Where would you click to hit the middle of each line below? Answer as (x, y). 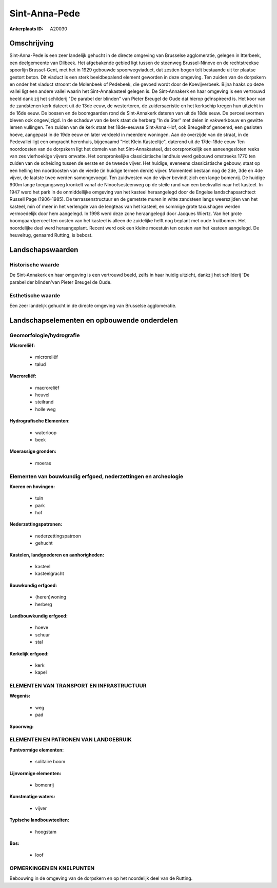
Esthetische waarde (35, 295)
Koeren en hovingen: (32, 486)
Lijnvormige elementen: (35, 773)
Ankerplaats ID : (26, 29)
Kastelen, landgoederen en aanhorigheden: (57, 555)
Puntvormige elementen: (37, 750)
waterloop (46, 432)
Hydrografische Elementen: (40, 421)
